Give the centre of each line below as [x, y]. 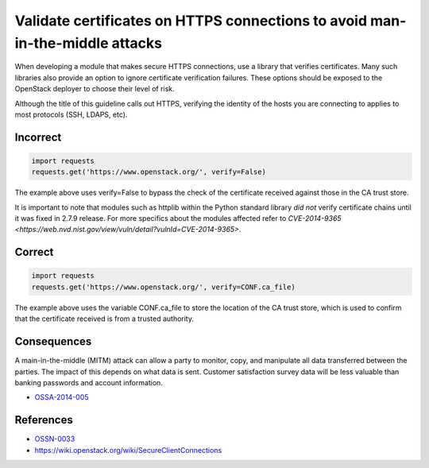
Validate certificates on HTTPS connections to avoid [191, 21]
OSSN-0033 [55, 439]
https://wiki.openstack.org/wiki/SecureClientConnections [128, 450]
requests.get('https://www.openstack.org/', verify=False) [149, 172]
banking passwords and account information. [89, 382]
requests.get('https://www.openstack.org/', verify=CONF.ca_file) [163, 287]
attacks [137, 43]
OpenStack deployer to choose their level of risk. [95, 89]
